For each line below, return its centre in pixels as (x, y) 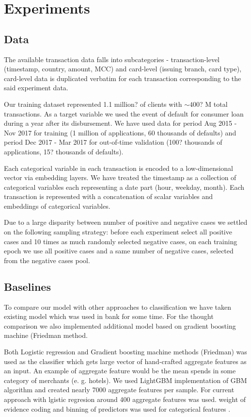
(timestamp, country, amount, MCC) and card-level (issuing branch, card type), (123, 69)
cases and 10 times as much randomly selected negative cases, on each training (121, 241)
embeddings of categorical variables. (57, 206)
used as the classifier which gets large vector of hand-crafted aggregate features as (125, 361)
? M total (214, 104)
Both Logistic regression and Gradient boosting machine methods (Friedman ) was (125, 352)
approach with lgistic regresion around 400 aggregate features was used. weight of (125, 399)
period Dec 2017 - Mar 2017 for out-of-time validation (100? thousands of (113, 142)
